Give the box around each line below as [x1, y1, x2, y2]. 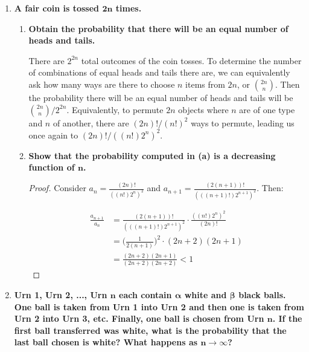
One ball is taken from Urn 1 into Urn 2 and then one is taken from [14, 300, 304, 313]
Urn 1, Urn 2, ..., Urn [14, 288, 107, 301]
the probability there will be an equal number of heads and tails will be [28, 91, 293, 103]
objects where [178, 103, 229, 116]
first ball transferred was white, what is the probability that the [14, 324, 287, 336]
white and [184, 288, 227, 301]
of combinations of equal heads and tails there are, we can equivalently [28, 66, 290, 79]
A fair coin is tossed [14, 2, 100, 14]
